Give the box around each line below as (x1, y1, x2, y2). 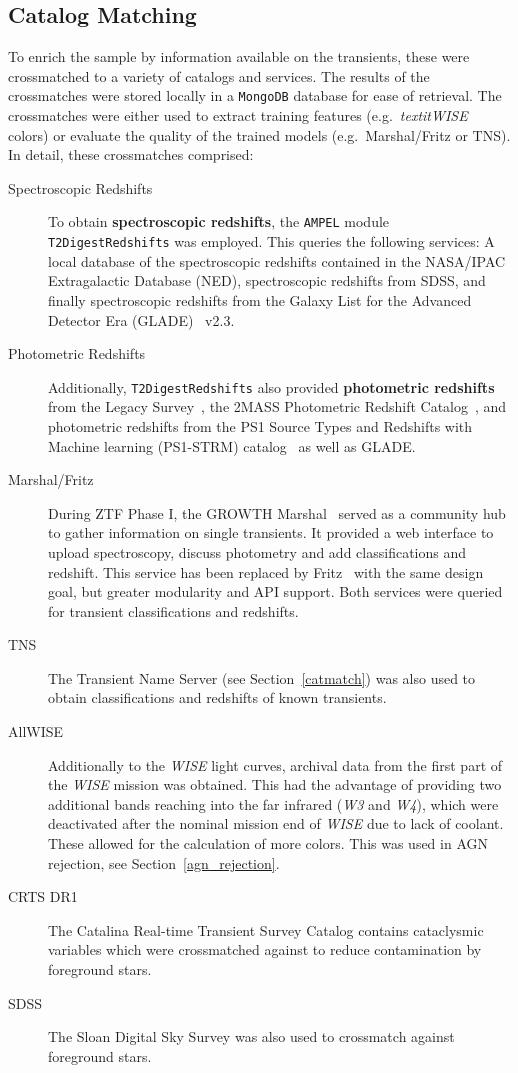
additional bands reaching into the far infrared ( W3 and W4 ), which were (48, 793, 499, 814)
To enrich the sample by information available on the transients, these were (8, 46, 470, 67)
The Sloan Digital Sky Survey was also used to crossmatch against (48, 1026, 455, 1047)
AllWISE (8, 721, 64, 742)
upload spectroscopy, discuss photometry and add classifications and (48, 541, 466, 562)
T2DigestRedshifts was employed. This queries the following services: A (48, 231, 495, 252)
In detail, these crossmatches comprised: (8, 144, 254, 165)
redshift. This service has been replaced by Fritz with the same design (48, 561, 484, 582)
